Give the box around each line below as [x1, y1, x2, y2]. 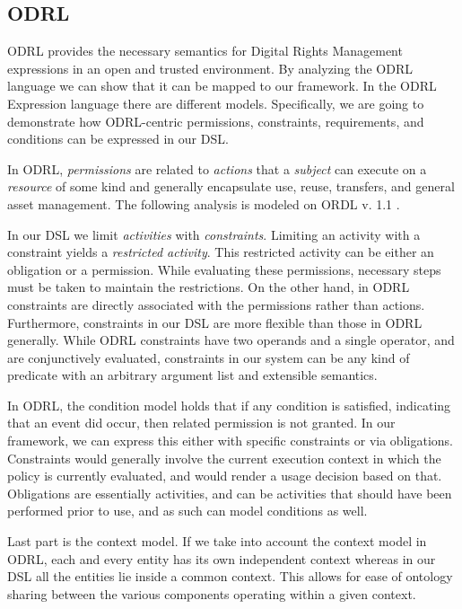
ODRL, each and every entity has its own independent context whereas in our [7, 549, 436, 568]
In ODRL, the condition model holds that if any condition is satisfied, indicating [7, 395, 451, 414]
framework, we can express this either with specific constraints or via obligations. [7, 431, 453, 450]
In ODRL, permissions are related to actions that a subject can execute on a [7, 159, 427, 178]
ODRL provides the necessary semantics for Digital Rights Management [7, 41, 403, 60]
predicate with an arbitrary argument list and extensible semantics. [7, 366, 378, 384]
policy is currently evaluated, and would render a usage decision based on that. [7, 466, 442, 485]
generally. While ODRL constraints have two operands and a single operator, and [7, 331, 455, 349]
